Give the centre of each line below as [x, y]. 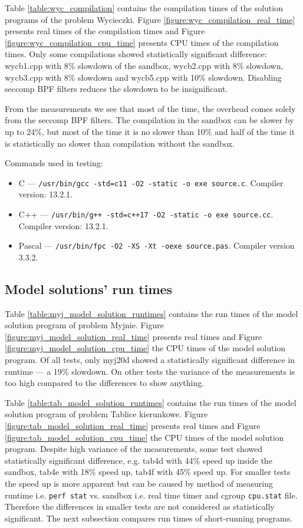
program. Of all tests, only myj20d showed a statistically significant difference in [150, 360]
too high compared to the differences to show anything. [105, 383]
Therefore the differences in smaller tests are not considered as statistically [140, 506]
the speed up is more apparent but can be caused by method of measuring [139, 483]
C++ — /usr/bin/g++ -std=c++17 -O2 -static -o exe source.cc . [146, 214]
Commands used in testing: [54, 163]
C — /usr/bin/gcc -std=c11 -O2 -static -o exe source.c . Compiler [151, 182]
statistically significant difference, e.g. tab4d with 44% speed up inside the [139, 460]
